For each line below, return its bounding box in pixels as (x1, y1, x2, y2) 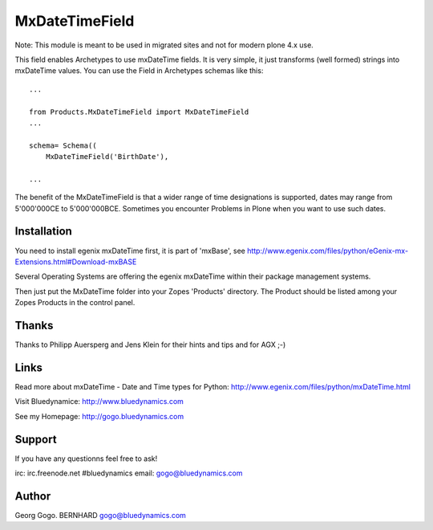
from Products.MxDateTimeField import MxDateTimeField (29, 107, 249, 116)
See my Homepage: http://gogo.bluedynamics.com (14, 411, 184, 421)
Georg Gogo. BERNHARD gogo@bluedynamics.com (14, 510, 186, 520)
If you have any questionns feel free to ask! (14, 454, 158, 463)
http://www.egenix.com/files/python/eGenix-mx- (247, 246, 409, 255)
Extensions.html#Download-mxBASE (14, 257, 137, 267)
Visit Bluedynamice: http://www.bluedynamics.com (14, 397, 184, 406)
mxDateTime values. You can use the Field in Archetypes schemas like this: (14, 66, 264, 75)
